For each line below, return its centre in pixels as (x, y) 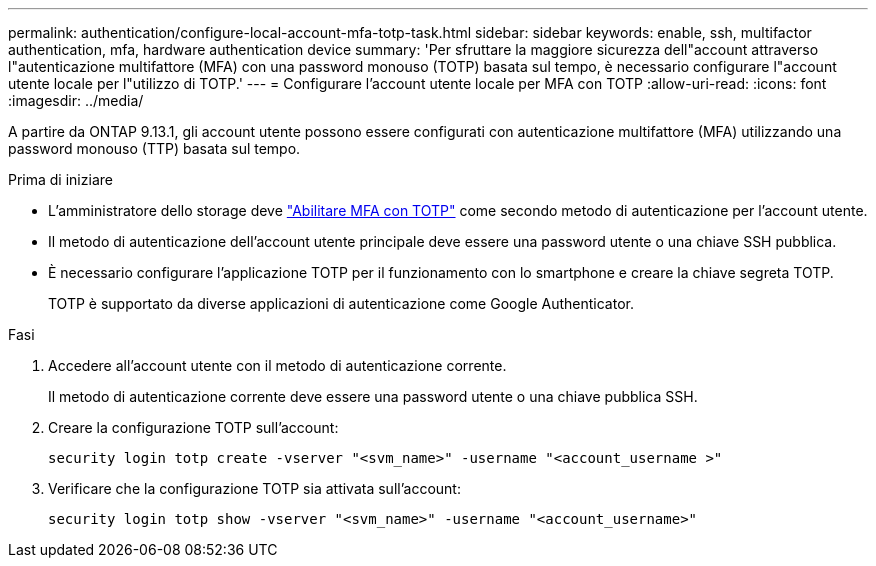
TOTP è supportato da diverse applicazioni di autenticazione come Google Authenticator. (341, 303)
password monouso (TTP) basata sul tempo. (154, 148)
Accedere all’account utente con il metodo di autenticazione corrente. (277, 365)
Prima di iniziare (60, 179)
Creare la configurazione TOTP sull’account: (193, 427)
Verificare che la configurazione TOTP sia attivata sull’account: (254, 488)
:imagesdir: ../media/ (76, 100)
